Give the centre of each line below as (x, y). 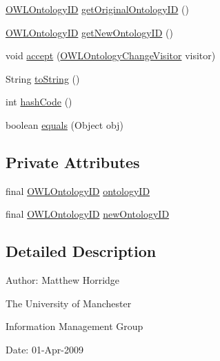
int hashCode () (39, 102)
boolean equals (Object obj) (64, 124)
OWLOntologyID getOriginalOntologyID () (97, 9)
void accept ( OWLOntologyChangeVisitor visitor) (111, 55)
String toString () (43, 78)
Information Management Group (74, 326)
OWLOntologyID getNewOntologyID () (89, 32)
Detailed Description (81, 251)
